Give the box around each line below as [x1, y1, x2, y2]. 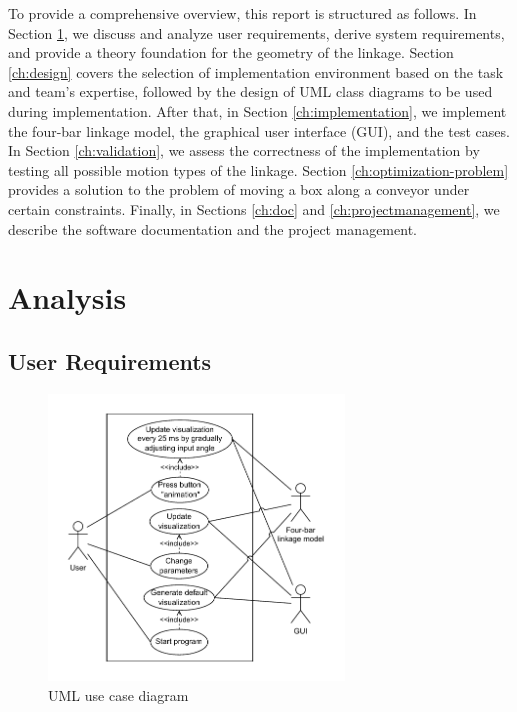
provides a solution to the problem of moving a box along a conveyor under [8, 179, 470, 200]
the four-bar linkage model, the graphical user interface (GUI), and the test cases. [8, 120, 510, 141]
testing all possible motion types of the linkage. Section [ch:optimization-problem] [8, 159, 509, 180]
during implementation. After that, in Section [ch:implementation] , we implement [8, 100, 507, 121]
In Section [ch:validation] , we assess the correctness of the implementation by [8, 140, 480, 161]
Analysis [8, 277, 127, 318]
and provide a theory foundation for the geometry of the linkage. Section [8, 42, 454, 63]
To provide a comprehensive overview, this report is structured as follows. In [8, 3, 477, 23]
